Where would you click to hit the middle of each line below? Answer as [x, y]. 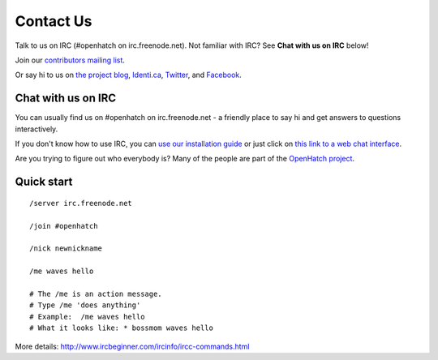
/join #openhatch [64, 226]
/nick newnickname [66, 249]
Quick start [44, 182]
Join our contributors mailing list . [70, 60]
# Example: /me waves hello [87, 317]
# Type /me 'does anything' [85, 305]
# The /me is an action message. [96, 294]
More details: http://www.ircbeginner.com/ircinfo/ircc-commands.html [132, 346]
